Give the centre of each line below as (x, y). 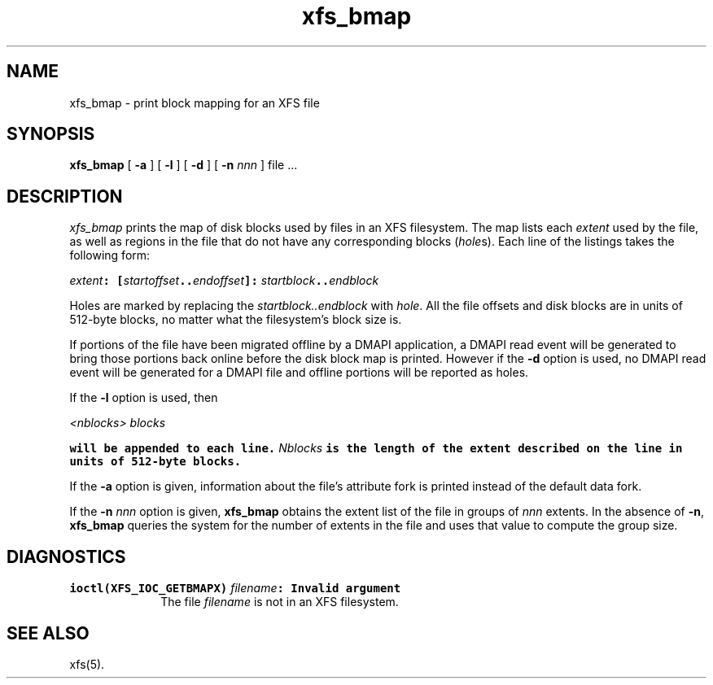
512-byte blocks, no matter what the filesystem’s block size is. (236, 320)
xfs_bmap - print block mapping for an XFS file (195, 103)
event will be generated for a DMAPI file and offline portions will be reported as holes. (299, 373)
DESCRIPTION (65, 196)
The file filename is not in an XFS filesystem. (280, 602)
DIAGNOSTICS (66, 556)
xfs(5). (87, 664)
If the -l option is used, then (144, 398)
